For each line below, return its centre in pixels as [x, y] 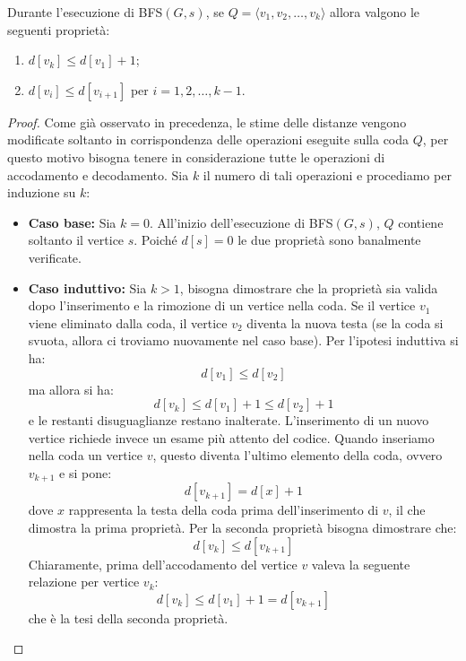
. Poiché [155, 240]
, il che [407, 510]
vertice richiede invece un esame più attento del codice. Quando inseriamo [231, 437]
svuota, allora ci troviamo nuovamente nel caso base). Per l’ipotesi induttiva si [243, 340]
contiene [421, 222]
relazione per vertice [84, 582]
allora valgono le [375, 12]
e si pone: [86, 472]
